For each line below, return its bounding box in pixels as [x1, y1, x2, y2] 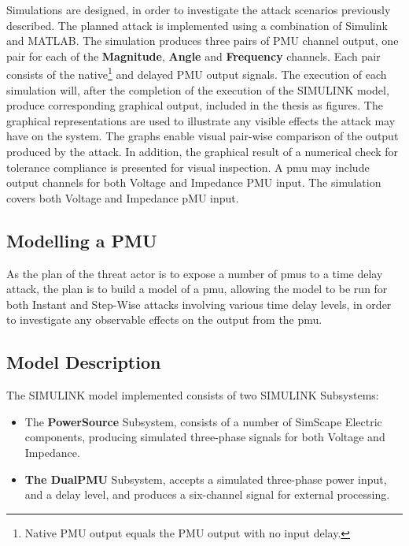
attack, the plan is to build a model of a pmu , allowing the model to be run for [6, 280, 388, 297]
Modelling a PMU [6, 228, 157, 252]
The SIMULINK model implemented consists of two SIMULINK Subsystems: [6, 387, 379, 403]
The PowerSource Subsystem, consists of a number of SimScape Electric [24, 413, 382, 429]
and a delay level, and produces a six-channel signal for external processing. [24, 486, 390, 503]
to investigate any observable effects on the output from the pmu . [6, 311, 322, 328]
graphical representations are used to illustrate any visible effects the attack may [6, 112, 396, 128]
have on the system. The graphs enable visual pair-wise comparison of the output [6, 128, 399, 144]
